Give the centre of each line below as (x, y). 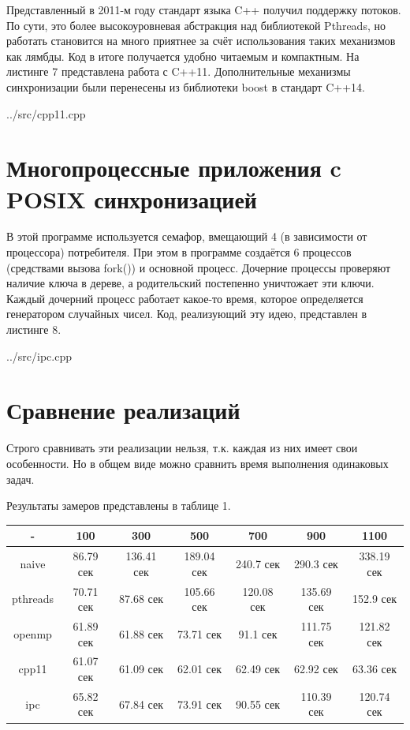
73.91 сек (199, 704)
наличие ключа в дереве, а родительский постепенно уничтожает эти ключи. (190, 283)
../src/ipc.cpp (39, 356)
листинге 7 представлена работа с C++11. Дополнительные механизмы (179, 71)
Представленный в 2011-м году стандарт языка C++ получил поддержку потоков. (204, 9)
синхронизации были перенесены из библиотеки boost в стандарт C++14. (186, 86)
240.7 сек (257, 563)
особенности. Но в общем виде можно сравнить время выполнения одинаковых (198, 463)
